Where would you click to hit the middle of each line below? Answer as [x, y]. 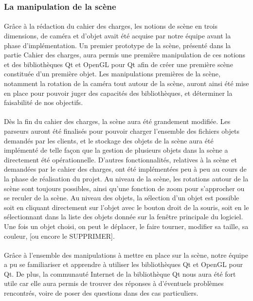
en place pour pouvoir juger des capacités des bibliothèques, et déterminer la [118, 93]
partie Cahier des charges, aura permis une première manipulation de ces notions [125, 55]
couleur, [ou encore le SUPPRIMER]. [59, 236]
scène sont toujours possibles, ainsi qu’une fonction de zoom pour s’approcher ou [124, 188]
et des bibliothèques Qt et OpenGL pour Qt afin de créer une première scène [118, 64]
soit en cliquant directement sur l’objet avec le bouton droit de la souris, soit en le [126, 207]
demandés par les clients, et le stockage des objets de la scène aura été [109, 140]
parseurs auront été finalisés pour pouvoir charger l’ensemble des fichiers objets [122, 131]
